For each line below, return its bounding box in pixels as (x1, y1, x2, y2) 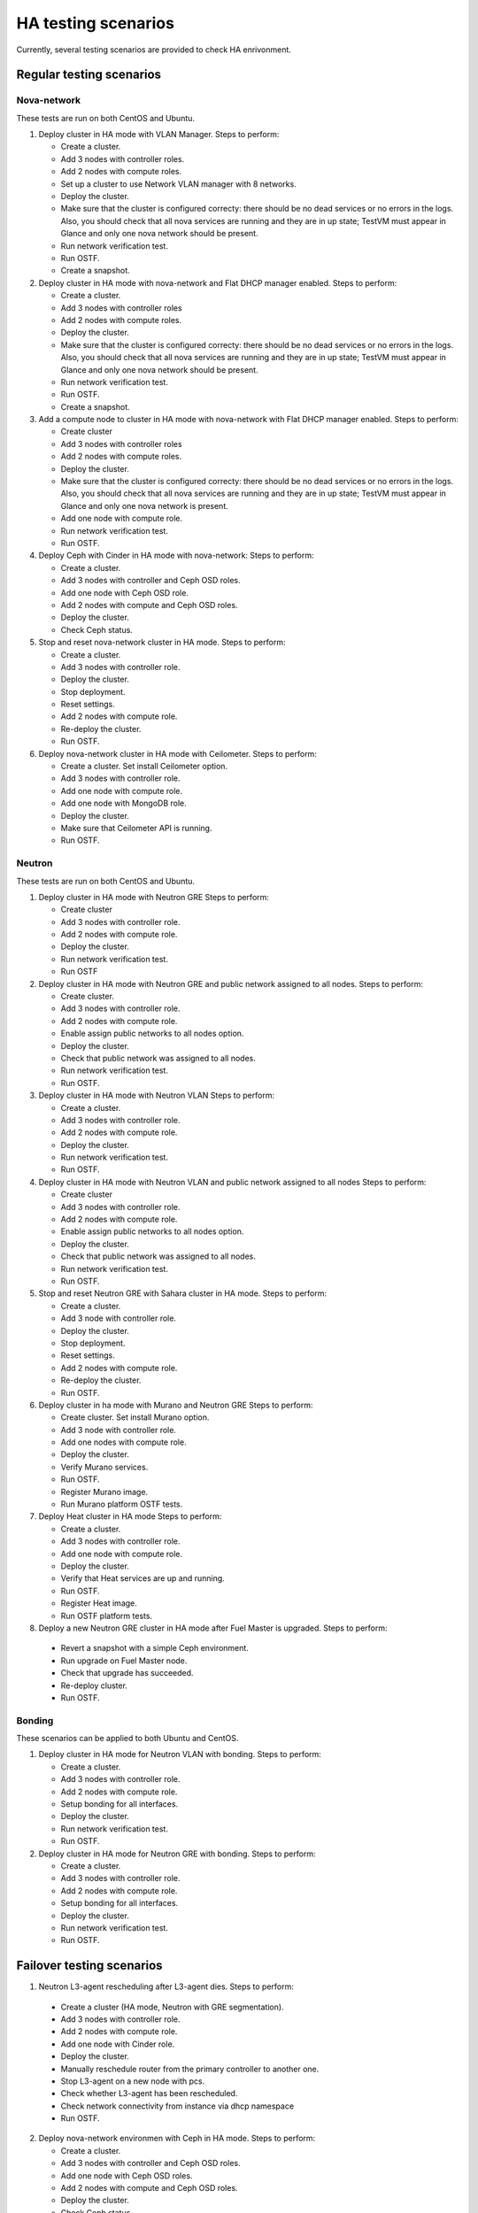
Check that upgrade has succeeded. (60, 1668, 194, 1678)
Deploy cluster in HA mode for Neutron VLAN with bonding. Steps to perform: (38, 1749, 322, 1760)
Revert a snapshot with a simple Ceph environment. (60, 1643, 250, 1654)
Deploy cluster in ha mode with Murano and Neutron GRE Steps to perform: (38, 1400, 313, 1410)
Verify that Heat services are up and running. (60, 1573, 225, 1584)
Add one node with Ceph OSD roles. (60, 2170, 193, 2181)
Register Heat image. (60, 1598, 137, 1608)
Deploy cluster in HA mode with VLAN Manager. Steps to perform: (38, 129, 280, 140)
